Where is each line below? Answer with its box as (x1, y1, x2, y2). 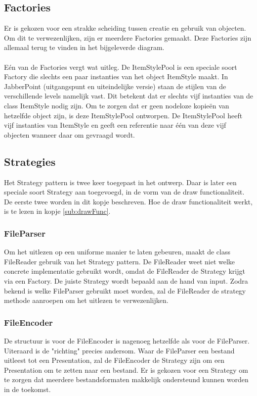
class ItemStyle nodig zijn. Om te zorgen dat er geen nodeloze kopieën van (4, 100, 229, 110)
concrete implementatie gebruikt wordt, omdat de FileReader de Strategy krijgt (4, 266, 245, 276)
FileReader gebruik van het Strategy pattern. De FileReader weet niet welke (4, 256, 235, 266)
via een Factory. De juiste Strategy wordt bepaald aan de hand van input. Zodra (4, 275, 248, 286)
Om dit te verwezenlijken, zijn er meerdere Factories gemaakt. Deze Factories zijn (4, 32, 252, 43)
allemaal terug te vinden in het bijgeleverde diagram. (4, 42, 165, 52)
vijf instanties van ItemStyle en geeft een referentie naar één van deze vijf (4, 120, 226, 130)
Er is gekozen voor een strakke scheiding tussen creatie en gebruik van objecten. (4, 23, 246, 33)
